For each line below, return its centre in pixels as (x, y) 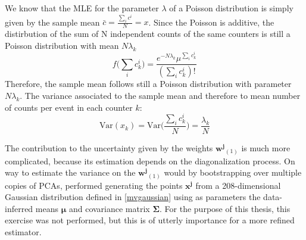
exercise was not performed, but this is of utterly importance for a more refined (150, 220)
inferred (19, 208)
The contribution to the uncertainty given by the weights (109, 148)
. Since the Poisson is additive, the (211, 22)
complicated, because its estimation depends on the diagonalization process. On (150, 160)
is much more (266, 148)
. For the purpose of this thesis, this (225, 208)
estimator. (23, 232)
